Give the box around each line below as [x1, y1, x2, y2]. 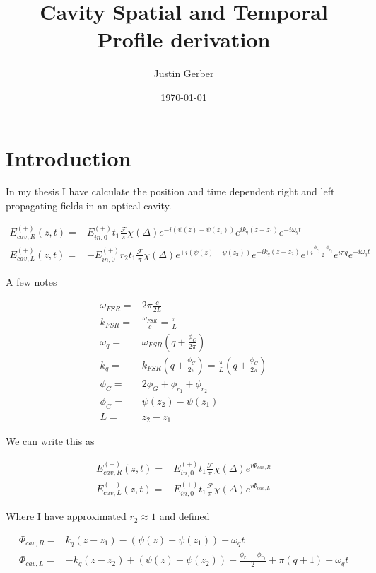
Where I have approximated [6, 509, 127, 523]
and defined [159, 509, 210, 523]
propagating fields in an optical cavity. [6, 198, 172, 213]
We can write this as [6, 434, 95, 448]
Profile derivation [97, 25, 271, 54]
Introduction [6, 143, 131, 172]
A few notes [6, 274, 57, 289]
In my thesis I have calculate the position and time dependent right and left [6, 184, 335, 199]
